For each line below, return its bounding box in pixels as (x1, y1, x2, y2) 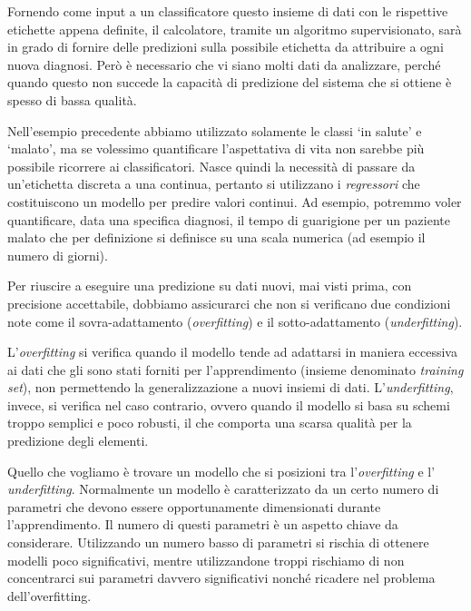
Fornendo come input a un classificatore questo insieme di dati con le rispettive (7, 2, 448, 20)
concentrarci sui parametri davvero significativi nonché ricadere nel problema (7, 568, 436, 587)
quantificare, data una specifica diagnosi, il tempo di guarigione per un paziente (7, 210, 450, 229)
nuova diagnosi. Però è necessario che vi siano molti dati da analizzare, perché (7, 54, 441, 74)
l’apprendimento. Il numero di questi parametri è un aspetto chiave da (7, 515, 398, 534)
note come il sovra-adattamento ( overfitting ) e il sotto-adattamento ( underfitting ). (7, 311, 463, 330)
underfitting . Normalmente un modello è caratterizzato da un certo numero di (7, 479, 439, 498)
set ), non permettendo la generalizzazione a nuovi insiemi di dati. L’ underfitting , (7, 378, 454, 397)
